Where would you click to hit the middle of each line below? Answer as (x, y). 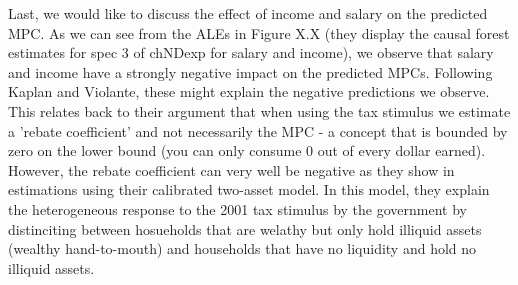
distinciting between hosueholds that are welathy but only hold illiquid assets (245, 228)
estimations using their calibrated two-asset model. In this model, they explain (249, 189)
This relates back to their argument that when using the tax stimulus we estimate (259, 110)
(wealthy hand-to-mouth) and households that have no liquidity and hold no (242, 248)
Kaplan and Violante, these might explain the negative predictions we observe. (249, 91)
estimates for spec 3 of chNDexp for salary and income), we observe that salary (251, 52)
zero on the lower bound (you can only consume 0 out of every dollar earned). (247, 150)
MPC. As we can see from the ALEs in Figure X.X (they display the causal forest (259, 32)
